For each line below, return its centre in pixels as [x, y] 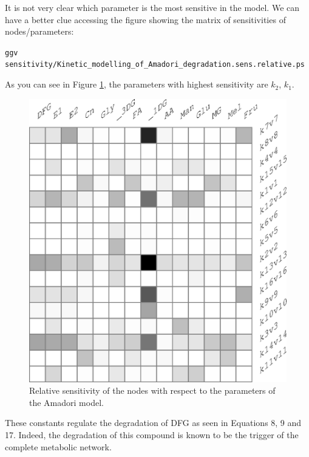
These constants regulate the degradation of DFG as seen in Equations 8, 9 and [153, 423]
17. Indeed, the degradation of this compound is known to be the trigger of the [152, 434]
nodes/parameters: [39, 31]
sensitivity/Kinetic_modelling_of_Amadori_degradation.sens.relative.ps [155, 65]
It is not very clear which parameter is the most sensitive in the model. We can [152, 7]
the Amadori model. [66, 402]
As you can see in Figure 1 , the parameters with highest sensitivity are [137, 84]
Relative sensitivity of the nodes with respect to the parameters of [152, 390]
